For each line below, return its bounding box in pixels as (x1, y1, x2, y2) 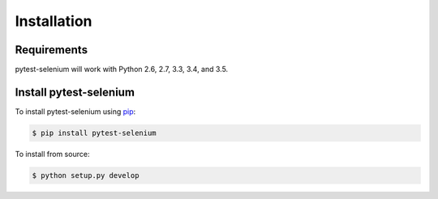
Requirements (15, 43, 88, 57)
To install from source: (15, 149, 90, 159)
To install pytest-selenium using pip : (15, 106, 136, 116)
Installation (15, 12, 92, 30)
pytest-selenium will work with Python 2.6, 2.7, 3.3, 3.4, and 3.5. (15, 65, 229, 74)
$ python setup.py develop (32, 171, 140, 180)
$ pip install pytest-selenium (32, 128, 157, 138)
